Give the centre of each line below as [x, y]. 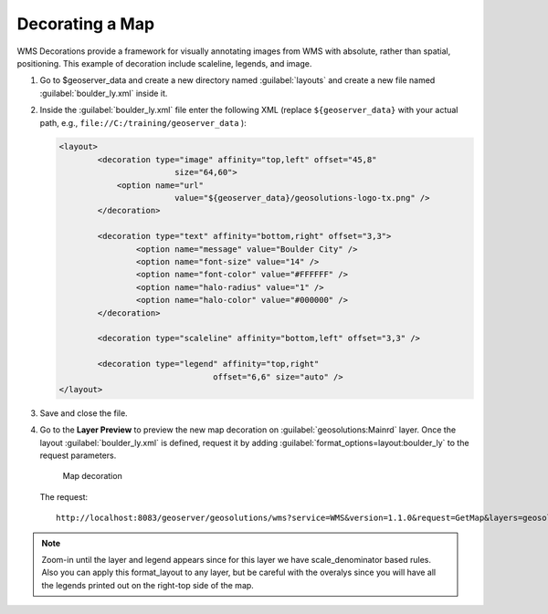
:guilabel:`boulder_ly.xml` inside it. [104, 93]
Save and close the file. [84, 413]
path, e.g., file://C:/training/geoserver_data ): [143, 122]
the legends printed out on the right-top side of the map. [148, 585]
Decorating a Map [86, 24]
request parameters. [78, 455]
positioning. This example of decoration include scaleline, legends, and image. [164, 63]
